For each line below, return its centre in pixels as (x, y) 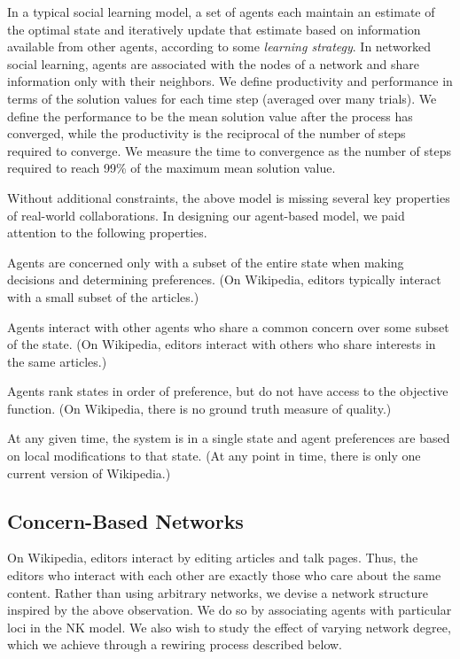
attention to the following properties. (107, 233)
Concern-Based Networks (125, 520)
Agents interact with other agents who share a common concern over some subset (228, 326)
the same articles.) (57, 361)
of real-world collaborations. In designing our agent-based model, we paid (206, 215)
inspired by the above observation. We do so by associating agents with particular (230, 610)
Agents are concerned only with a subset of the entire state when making (206, 262)
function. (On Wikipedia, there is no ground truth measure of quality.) (199, 408)
